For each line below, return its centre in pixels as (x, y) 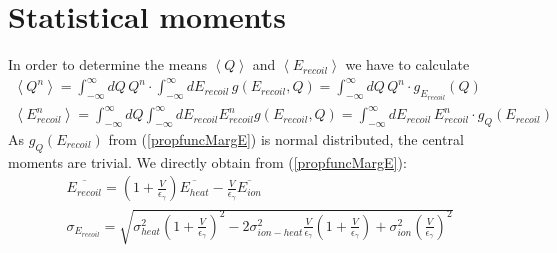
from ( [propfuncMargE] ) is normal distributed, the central (286, 139)
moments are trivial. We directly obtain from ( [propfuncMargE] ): (207, 161)
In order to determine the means (107, 64)
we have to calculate (407, 64)
